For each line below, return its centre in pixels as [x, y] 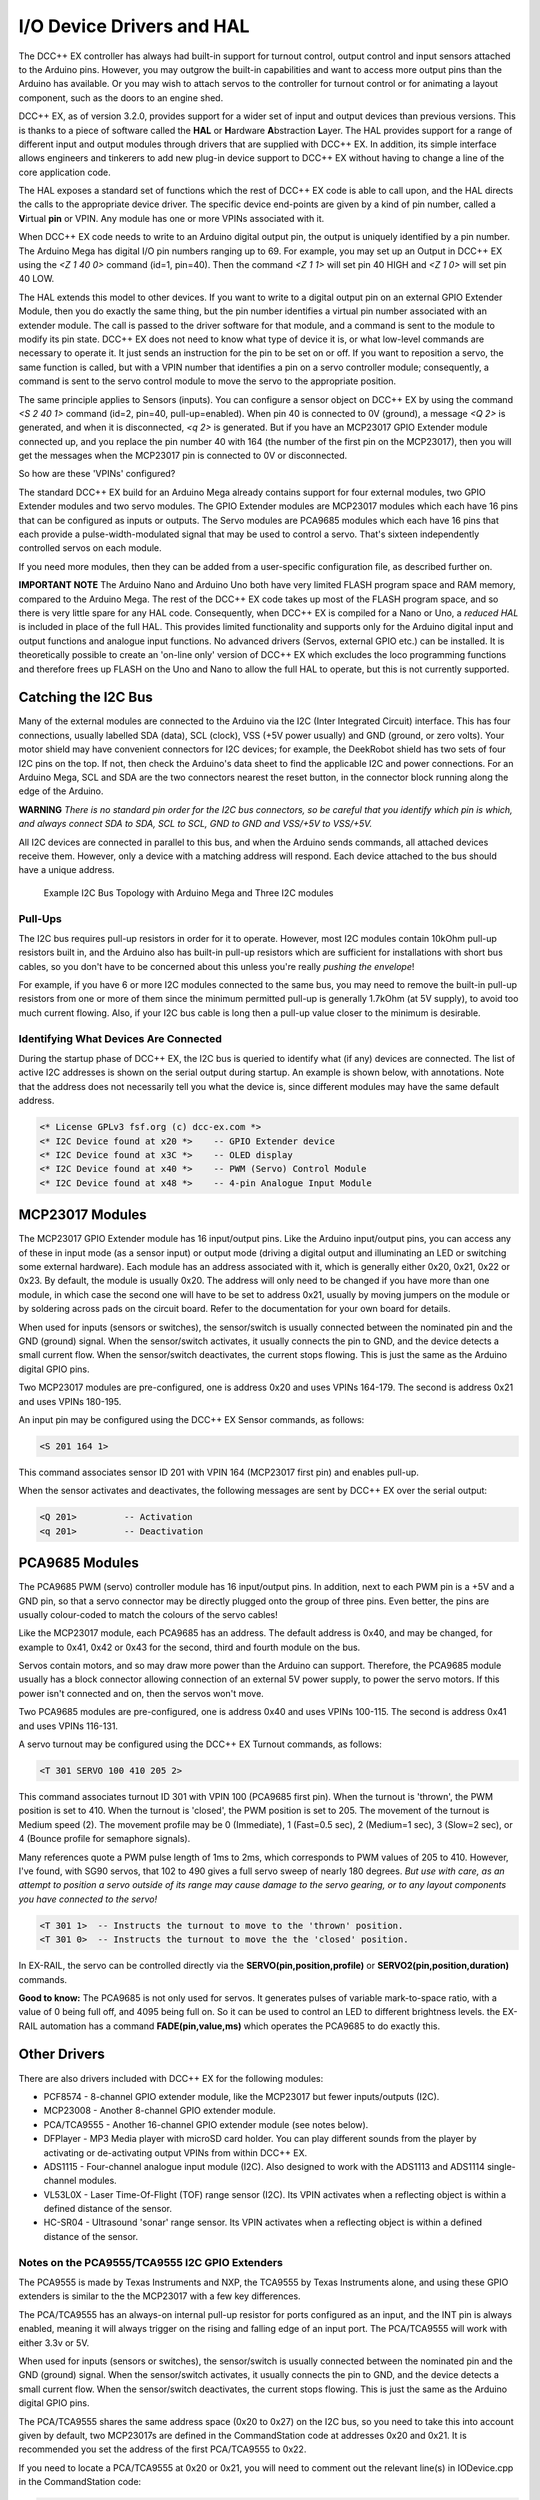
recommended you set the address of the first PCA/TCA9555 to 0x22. [162, 2449]
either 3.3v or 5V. [54, 2342]
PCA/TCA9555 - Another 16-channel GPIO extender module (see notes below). [206, 2124]
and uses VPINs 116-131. [68, 1726]
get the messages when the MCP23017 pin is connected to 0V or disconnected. [183, 456]
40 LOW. [36, 279]
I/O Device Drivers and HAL [134, 26]
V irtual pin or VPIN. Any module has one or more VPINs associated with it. [171, 218]
